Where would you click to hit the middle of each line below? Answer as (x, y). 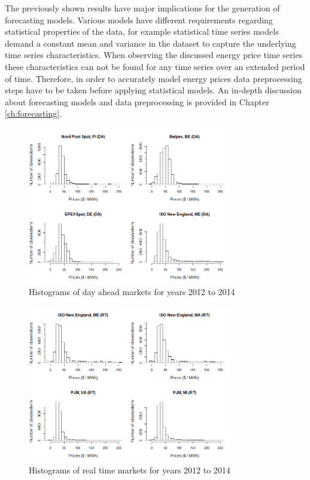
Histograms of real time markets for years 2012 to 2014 (130, 470)
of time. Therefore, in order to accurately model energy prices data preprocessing (154, 78)
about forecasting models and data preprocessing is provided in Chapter (137, 101)
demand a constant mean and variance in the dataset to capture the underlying (151, 43)
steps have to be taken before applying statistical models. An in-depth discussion (153, 90)
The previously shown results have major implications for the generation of (142, 8)
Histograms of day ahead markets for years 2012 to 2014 (132, 292)
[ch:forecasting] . (34, 113)
